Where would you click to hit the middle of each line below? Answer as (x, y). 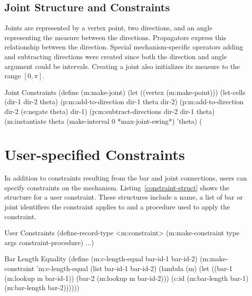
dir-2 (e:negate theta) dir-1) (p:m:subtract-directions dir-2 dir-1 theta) (110, 111)
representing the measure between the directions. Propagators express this (115, 37)
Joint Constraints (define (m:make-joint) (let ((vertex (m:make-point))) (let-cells (125, 92)
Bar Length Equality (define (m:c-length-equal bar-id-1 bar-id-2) (101, 259)
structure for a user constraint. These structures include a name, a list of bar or (124, 197)
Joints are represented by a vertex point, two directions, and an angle (108, 28)
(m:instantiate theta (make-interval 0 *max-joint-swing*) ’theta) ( (103, 121)
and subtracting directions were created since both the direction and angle (116, 56)
